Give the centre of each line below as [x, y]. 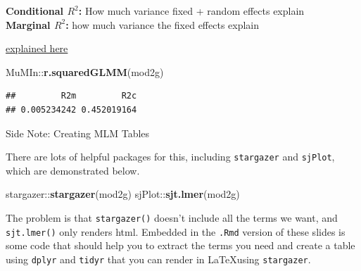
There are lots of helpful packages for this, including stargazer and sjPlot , [170, 157]
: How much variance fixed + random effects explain [191, 11]
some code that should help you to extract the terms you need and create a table [180, 245]
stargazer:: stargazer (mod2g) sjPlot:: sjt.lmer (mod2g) [123, 194]
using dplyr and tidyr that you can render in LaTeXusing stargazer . [158, 259]
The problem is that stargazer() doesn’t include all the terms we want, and [172, 218]
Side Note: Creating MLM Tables [78, 133]
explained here [37, 48]
